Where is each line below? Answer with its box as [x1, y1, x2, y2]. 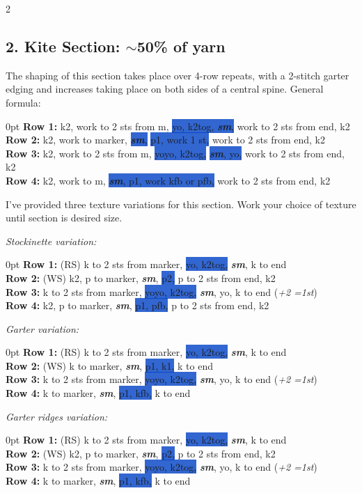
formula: [6, 95, 41, 109]
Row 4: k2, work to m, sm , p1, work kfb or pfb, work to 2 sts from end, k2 [6, 173, 331, 187]
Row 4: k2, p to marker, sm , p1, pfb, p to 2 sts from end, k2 [6, 298, 269, 313]
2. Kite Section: [6, 35, 120, 56]
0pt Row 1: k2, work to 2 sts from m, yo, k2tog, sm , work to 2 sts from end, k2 [6, 118, 350, 133]
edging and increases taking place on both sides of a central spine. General [6, 81, 324, 96]
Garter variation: [6, 321, 79, 336]
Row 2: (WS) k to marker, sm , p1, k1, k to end [6, 358, 214, 373]
